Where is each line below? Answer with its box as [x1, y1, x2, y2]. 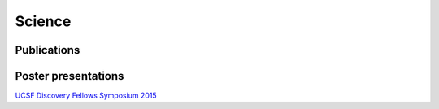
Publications [15, 43, 80, 57]
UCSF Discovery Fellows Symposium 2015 [15, 90, 158, 101]
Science [15, 12, 72, 30]
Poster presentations [15, 69, 124, 83]
